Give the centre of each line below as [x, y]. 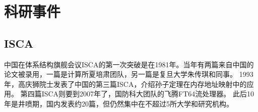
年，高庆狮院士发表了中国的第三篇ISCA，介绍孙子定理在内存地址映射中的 [125, 84]
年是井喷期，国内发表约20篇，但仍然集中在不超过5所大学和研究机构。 [119, 103]
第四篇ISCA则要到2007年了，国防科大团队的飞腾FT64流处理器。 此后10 [137, 94]
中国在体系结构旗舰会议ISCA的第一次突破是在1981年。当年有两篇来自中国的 [129, 64]
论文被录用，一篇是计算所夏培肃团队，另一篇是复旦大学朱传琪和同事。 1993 [129, 74]
